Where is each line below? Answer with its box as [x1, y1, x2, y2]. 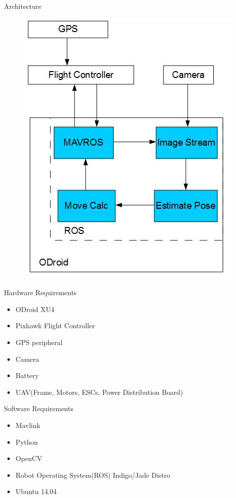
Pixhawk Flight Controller [15, 320, 95, 331]
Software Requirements [4, 403, 73, 414]
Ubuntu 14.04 [15, 486, 57, 497]
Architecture [4, 1, 42, 11]
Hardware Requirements [4, 287, 77, 298]
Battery [15, 370, 39, 381]
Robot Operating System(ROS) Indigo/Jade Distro [15, 469, 170, 480]
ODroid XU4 [15, 304, 55, 314]
